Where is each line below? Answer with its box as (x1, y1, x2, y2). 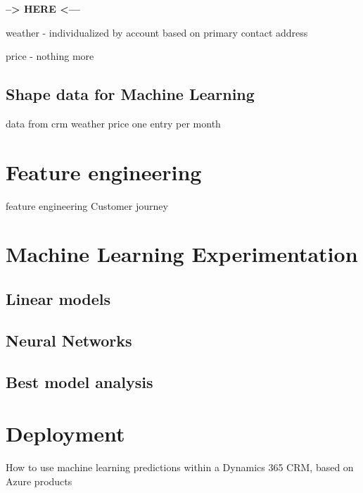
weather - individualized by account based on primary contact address (6, 25, 308, 39)
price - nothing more (6, 49, 94, 63)
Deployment (6, 419, 125, 448)
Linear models (6, 288, 111, 310)
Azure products (6, 473, 72, 488)
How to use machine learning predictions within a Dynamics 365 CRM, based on (6, 460, 354, 475)
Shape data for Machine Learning (6, 83, 255, 105)
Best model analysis (6, 370, 153, 392)
